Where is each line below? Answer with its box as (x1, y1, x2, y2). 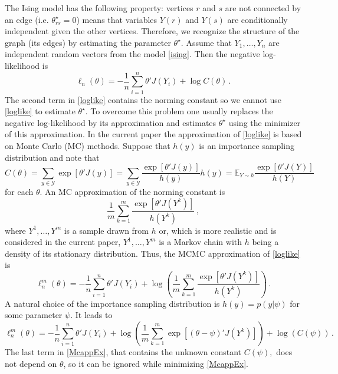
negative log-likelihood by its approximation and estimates (5, 116, 216, 128)
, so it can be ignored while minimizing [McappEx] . (63, 357, 248, 369)
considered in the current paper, (5, 236, 121, 248)
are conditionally (227, 13, 288, 25)
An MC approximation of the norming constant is (45, 186, 225, 198)
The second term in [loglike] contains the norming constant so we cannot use (5, 93, 282, 105)
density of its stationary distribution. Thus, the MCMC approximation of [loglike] (5, 247, 300, 259)
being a (252, 236, 279, 248)
